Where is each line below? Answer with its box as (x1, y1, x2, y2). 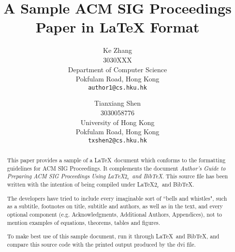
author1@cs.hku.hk (88, 84, 147, 91)
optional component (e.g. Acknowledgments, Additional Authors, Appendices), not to (7, 210, 222, 218)
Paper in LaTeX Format (35, 17, 200, 37)
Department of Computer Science (68, 64, 167, 74)
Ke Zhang (103, 45, 132, 55)
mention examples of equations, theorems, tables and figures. (7, 218, 160, 226)
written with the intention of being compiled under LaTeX (7, 180, 154, 189)
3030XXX (103, 54, 132, 64)
